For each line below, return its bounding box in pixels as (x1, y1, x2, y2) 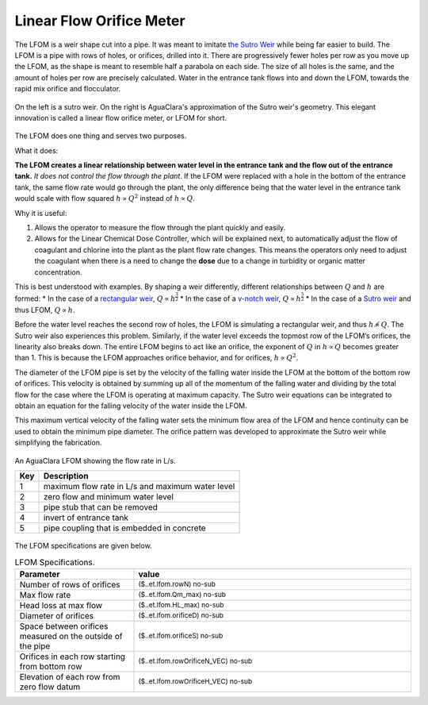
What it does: (14, 145, 59, 155)
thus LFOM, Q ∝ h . (14, 305, 75, 314)
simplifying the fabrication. (14, 437, 102, 448)
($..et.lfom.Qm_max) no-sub (138, 590, 226, 599)
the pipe (19, 640, 51, 651)
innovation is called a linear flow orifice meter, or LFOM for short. (14, 113, 227, 122)
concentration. (34, 267, 82, 277)
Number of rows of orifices (19, 579, 120, 590)
